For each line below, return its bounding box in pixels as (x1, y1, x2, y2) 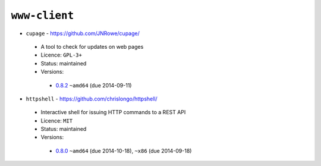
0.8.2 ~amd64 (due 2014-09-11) (55, 82, 132, 89)
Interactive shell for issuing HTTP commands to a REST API (40, 109, 186, 116)
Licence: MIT (40, 117, 73, 124)
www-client (11, 9, 74, 22)
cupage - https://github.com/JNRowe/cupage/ (26, 30, 140, 37)
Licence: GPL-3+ (40, 51, 83, 59)
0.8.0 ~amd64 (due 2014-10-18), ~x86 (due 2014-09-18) (55, 147, 192, 154)
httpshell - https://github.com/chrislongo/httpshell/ (26, 95, 158, 102)
